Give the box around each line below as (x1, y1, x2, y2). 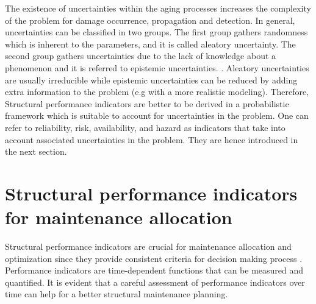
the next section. (5, 145, 67, 158)
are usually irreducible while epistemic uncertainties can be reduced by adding (5, 73, 298, 86)
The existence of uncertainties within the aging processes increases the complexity (5, 2, 311, 14)
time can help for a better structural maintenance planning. (5, 288, 228, 300)
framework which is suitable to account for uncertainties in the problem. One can (5, 109, 309, 122)
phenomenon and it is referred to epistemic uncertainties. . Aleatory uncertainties (5, 61, 309, 74)
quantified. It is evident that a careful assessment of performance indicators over (5, 275, 305, 288)
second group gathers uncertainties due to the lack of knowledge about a (5, 49, 276, 62)
